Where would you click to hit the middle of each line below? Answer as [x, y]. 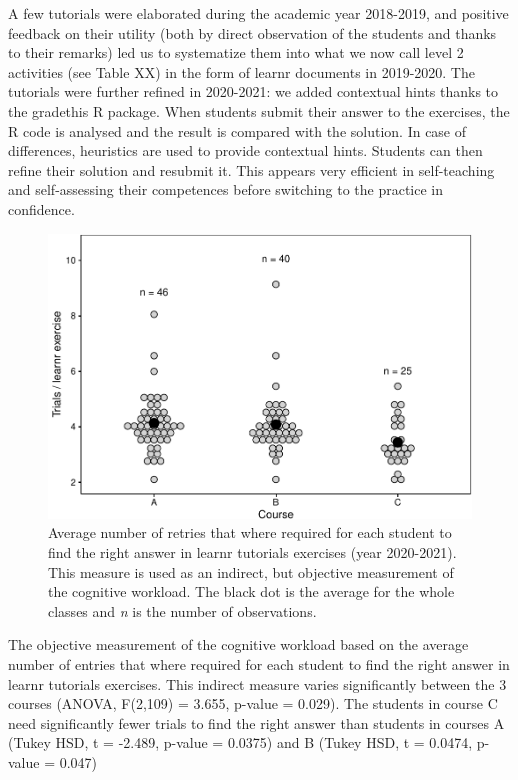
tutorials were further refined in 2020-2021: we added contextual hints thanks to [253, 91]
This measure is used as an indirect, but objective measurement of [251, 571]
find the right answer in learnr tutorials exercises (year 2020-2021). [252, 552]
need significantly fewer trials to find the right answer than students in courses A [256, 722]
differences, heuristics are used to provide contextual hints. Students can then [245, 150]
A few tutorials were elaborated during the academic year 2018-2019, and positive [258, 13]
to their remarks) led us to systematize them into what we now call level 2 [236, 52]
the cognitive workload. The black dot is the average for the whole [251, 591]
